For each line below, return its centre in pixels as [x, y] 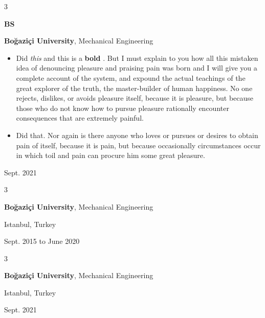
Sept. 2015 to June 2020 [42, 241]
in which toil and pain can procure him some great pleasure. [111, 155]
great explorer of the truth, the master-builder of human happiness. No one [134, 88]
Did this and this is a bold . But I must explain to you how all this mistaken [137, 58]
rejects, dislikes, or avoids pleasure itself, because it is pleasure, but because [135, 98]
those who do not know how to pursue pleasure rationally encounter [123, 108]
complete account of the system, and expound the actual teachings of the [131, 77]
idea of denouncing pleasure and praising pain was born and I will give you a [137, 68]
